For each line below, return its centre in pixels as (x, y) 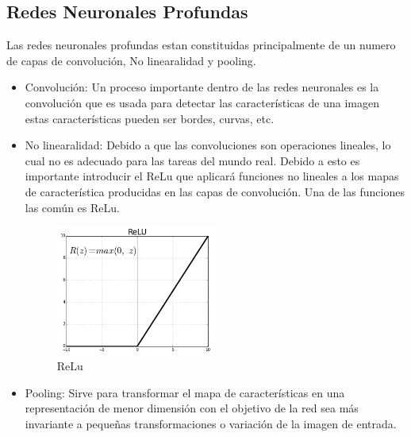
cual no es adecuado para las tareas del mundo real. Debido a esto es (192, 160)
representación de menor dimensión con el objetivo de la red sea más (192, 408)
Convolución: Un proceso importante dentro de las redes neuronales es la (202, 87)
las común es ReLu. (72, 207)
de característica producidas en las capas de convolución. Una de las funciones (215, 191)
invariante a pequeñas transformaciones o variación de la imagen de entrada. (211, 423)
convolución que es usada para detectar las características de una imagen (202, 102)
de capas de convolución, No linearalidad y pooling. (131, 60)
